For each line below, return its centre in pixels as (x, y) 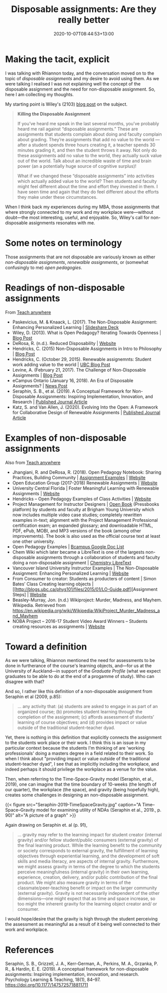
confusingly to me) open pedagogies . (44, 267)
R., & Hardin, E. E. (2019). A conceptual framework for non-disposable (77, 969)
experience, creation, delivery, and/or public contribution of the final (87, 877)
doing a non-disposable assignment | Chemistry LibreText (72, 562)
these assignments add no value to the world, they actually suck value (89, 155)
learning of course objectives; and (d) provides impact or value (82, 723)
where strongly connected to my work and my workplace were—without (79, 212)
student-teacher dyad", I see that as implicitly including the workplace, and (82, 764)
